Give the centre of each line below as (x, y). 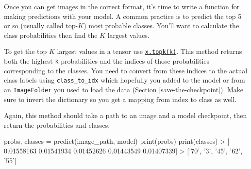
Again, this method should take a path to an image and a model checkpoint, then (125, 115)
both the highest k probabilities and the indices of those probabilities (107, 61)
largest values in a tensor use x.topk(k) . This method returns (150, 51)
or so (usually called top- (41, 25)
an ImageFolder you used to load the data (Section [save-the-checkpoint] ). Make (124, 89)
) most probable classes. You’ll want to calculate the (161, 25)
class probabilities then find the (51, 35)
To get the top (25, 51)
